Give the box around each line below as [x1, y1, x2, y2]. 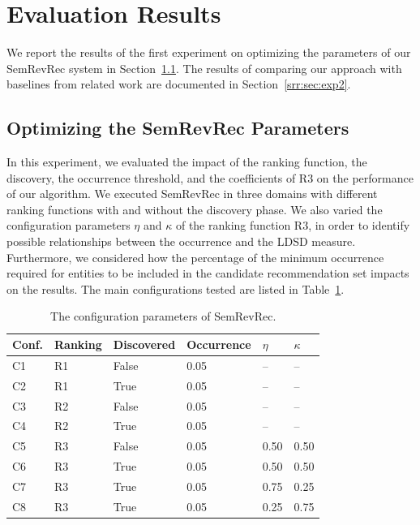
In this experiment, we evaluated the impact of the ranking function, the [6, 153, 367, 170]
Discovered [113, 336, 176, 353]
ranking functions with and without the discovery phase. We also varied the [6, 200, 383, 217]
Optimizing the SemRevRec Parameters [6, 115, 349, 140]
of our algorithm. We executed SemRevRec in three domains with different [6, 185, 378, 202]
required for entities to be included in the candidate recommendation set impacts [6, 265, 409, 282]
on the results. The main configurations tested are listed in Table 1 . [6, 280, 345, 297]
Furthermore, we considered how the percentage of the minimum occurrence [6, 248, 384, 265]
